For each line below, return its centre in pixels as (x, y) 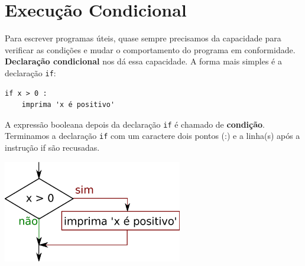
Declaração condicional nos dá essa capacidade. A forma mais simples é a (143, 61)
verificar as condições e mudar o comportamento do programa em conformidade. (150, 49)
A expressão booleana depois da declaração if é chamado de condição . (135, 124)
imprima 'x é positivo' (68, 105)
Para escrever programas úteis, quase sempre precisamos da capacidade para (143, 38)
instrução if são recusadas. (52, 147)
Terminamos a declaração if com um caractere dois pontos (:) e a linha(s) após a (152, 136)
